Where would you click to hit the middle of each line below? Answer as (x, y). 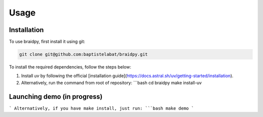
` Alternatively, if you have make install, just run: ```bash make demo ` (102, 108)
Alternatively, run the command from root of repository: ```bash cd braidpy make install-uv (112, 83)
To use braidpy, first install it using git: (47, 42)
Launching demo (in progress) (56, 96)
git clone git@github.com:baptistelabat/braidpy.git (84, 54)
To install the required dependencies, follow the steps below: (70, 67)
